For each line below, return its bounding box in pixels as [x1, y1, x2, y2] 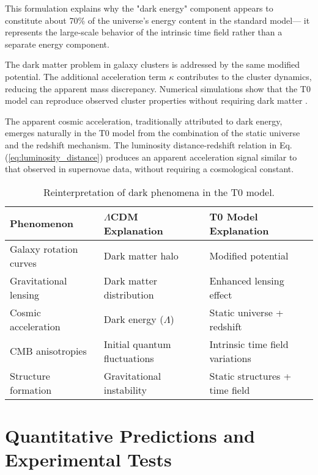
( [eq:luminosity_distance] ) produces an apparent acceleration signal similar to [5, 150, 297, 163]
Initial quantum [103, 336, 171, 351]
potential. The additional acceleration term [5, 70, 166, 82]
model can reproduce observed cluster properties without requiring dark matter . [5, 94, 308, 107]
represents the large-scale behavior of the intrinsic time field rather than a [5, 26, 283, 38]
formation [10, 382, 52, 397]
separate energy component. [5, 37, 109, 50]
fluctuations [103, 350, 154, 365]
